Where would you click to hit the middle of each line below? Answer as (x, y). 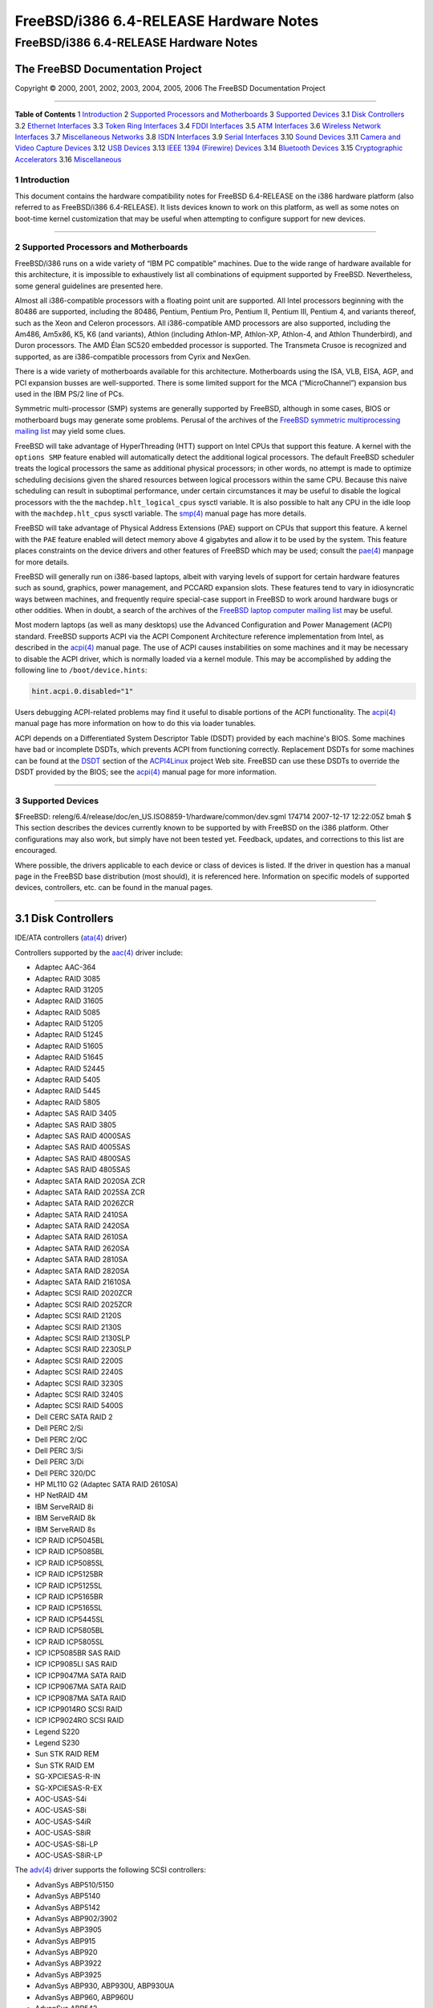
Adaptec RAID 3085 (68, 978)
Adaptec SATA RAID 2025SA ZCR (90, 1192)
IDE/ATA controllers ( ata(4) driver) (71, 938)
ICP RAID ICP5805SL (69, 1642)
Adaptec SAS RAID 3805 (75, 1124)
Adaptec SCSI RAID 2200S (79, 1361)
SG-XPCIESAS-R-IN (68, 1777)
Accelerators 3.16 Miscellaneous (68, 159)
